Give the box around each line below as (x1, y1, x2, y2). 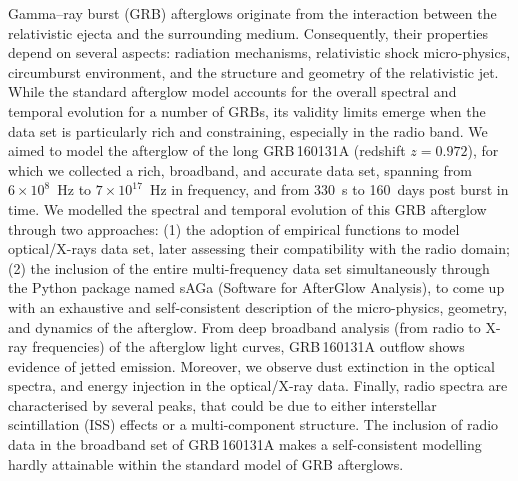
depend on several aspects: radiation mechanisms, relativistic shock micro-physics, (8, 42, 511, 63)
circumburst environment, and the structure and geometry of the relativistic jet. (8, 61, 499, 82)
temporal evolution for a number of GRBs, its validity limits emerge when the (8, 100, 486, 121)
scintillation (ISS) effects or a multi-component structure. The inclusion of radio (8, 414, 499, 435)
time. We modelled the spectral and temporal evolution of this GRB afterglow (8, 198, 487, 219)
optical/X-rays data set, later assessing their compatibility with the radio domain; (8, 238, 510, 259)
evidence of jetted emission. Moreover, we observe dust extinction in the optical (8, 355, 495, 376)
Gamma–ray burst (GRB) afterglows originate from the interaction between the (8, 3, 497, 23)
